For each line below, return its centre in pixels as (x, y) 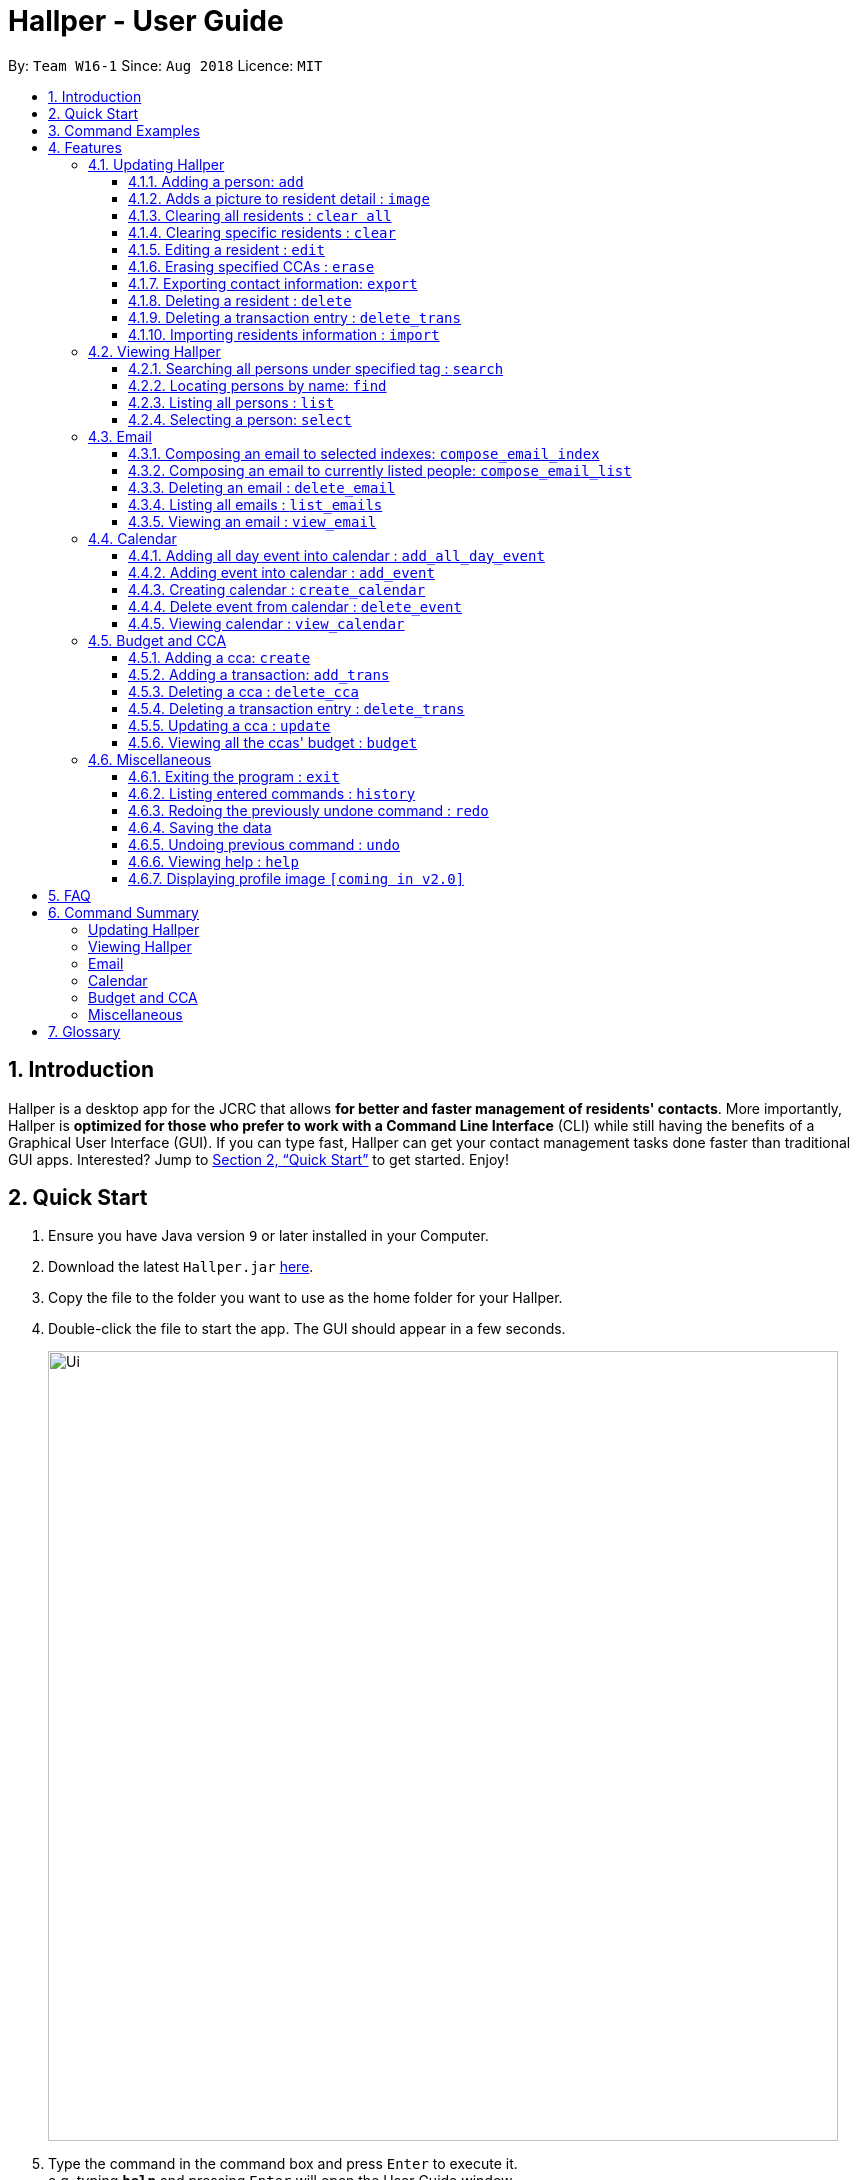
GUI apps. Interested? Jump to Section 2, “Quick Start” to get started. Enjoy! (258, 1159)
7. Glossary (84, 1031)
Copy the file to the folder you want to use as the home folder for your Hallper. (305, 1298)
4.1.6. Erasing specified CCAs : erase (251, 266)
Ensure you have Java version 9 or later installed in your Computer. (268, 1236)
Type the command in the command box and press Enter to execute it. (283, 2164)
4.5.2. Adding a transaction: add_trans (259, 674)
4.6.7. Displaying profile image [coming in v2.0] (296, 878)
